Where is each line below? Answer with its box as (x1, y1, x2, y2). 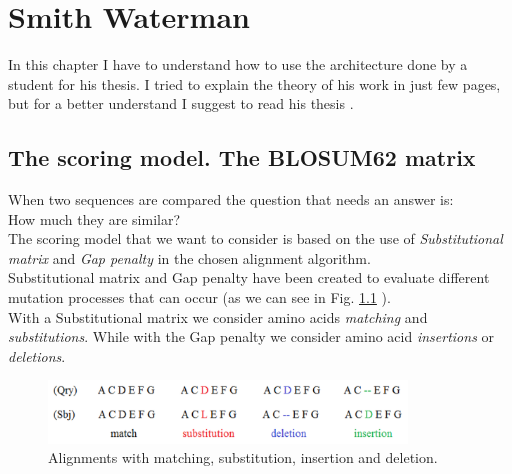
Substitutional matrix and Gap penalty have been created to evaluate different (8, 267, 490, 288)
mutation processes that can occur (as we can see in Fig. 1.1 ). (8, 287, 391, 308)
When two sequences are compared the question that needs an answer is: (8, 189, 454, 210)
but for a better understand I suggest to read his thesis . (8, 93, 354, 114)
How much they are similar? (8, 208, 181, 229)
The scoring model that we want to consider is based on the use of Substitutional (8, 228, 503, 249)
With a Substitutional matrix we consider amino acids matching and (8, 306, 428, 327)
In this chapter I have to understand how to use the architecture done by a (8, 54, 468, 75)
